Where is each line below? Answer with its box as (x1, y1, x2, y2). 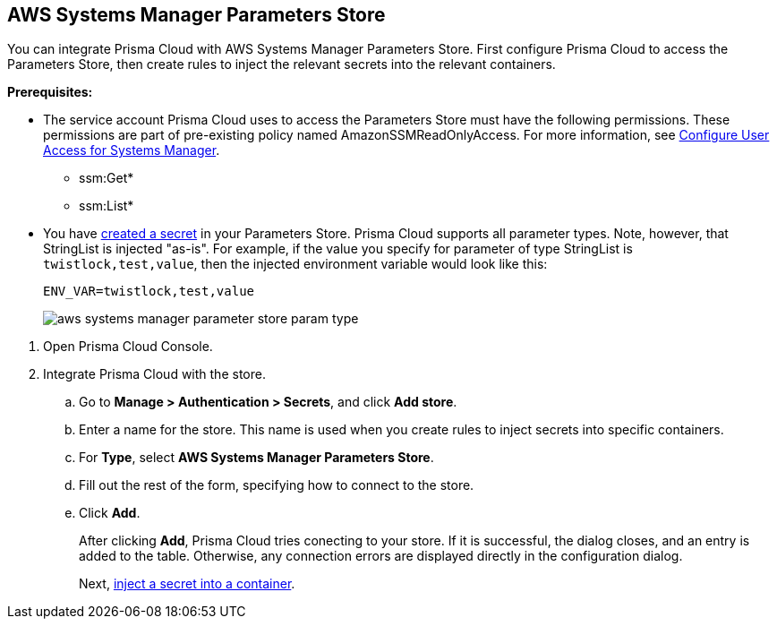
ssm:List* (79, 198, 134, 214)
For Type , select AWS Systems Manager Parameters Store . (79, 450, 434, 466)
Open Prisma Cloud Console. (43, 339, 213, 355)
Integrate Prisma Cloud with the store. (43, 366, 266, 382)
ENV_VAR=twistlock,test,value (43, 284, 255, 299)
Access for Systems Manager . (43, 142, 220, 159)
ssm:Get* (79, 170, 134, 186)
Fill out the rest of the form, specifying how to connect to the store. (79, 477, 474, 493)
